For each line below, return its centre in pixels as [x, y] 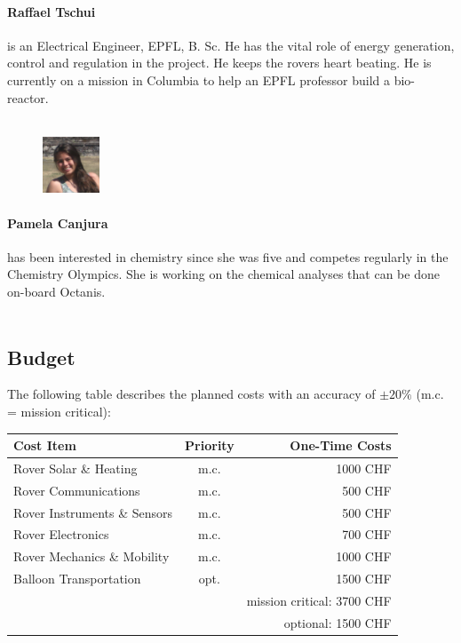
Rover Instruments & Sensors [93, 512]
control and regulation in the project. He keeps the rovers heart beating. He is [219, 63]
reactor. [28, 97]
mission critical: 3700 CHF [319, 600]
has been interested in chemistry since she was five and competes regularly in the [228, 256]
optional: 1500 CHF [338, 622]
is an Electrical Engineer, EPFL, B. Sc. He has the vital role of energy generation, [231, 45]
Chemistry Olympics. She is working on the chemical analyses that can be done [223, 274]
